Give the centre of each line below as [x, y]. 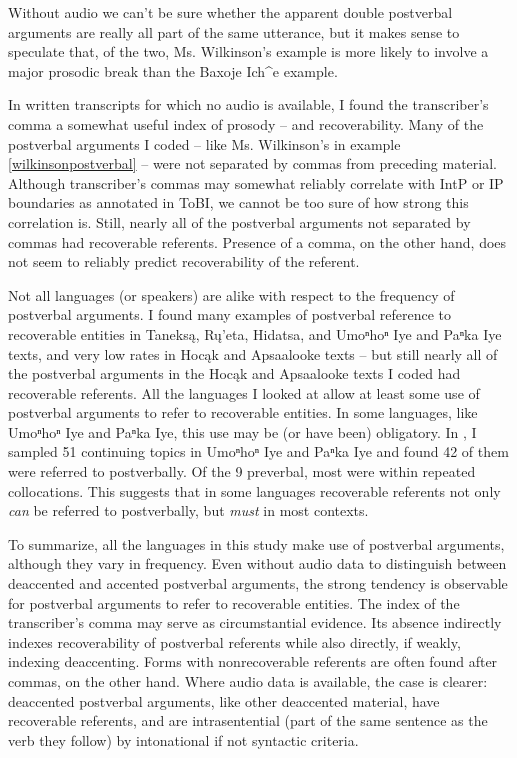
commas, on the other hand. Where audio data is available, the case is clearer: [248, 681]
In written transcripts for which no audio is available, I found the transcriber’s [248, 104]
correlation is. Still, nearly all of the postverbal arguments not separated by [239, 221]
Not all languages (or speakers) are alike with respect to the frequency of [231, 294]
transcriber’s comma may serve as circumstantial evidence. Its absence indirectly [255, 622]
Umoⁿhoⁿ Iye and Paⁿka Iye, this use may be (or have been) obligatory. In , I [242, 431]
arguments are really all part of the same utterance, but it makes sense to [234, 31]
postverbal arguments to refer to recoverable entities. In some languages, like [243, 412]
